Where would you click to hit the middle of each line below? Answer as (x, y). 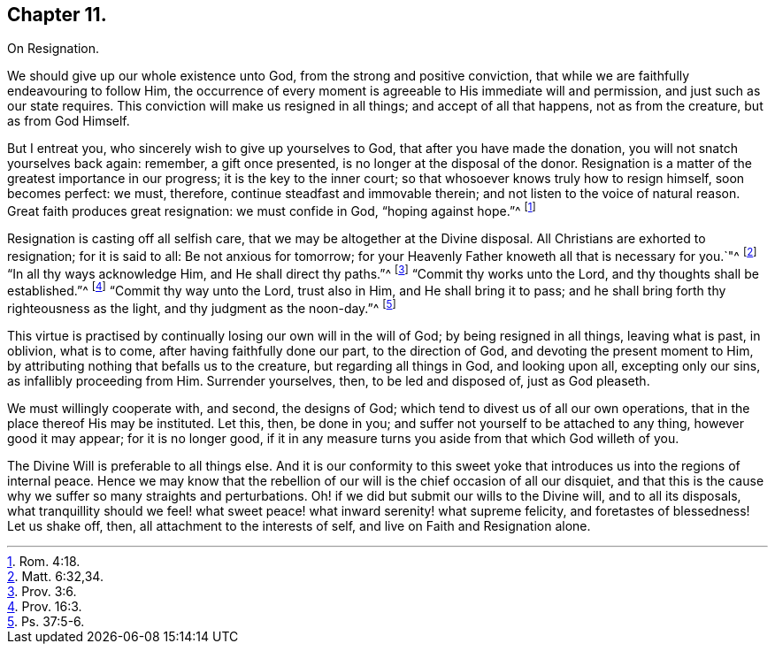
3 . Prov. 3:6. (42, 591)
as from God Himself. (69, 121)
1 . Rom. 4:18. (44, 561)
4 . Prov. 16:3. (45, 606)
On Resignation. (54, 49)
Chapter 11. (57, 15)
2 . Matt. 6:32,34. (55, 576)
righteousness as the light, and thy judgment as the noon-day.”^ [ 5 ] (202, 307)
